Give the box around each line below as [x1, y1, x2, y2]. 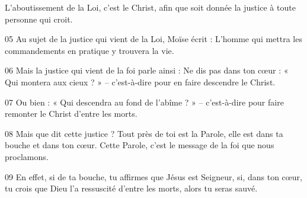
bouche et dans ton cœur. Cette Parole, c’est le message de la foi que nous [5, 139, 274, 151]
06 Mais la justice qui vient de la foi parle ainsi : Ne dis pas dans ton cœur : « [5, 64, 289, 76]
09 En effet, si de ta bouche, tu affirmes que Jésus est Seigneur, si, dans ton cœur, [5, 170, 302, 183]
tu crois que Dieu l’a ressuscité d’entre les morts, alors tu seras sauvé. [5, 182, 258, 194]
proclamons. [5, 150, 49, 162]
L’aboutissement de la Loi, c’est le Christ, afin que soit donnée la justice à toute [5, 1, 296, 13]
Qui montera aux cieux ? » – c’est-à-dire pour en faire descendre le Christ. [5, 75, 276, 88]
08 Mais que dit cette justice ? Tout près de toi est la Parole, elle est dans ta [5, 127, 283, 139]
